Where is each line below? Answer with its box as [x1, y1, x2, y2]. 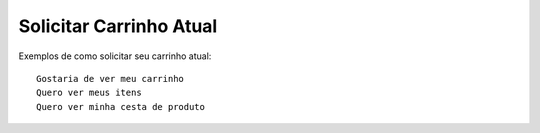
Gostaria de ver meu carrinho [36, 73, 185, 84]
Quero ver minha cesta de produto [36, 101, 205, 112]
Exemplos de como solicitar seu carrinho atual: [18, 50, 212, 62]
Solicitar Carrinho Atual [18, 15, 218, 37]
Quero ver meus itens [36, 87, 142, 99]
